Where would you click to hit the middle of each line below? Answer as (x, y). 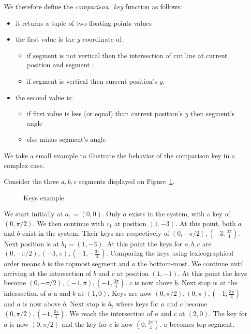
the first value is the (45, 39)
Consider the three (31, 181)
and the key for (84, 324)
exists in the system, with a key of (179, 214)
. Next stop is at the (207, 282)
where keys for (137, 304)
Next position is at (32, 243)
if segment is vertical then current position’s (92, 81)
